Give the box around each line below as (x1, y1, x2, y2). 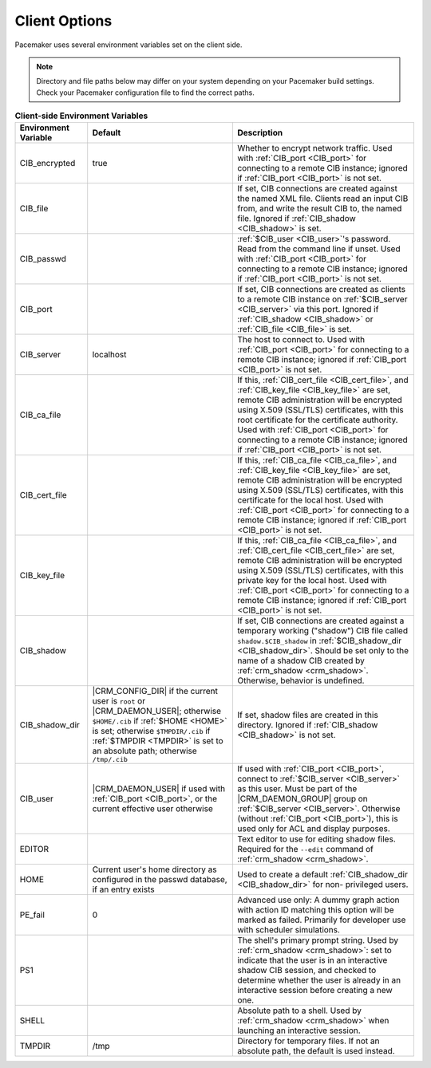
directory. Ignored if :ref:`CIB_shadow (236, 719, 378, 730)
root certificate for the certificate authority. (236, 415, 398, 426)
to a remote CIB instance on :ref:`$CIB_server (236, 294, 408, 305)
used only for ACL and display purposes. (236, 823, 390, 834)
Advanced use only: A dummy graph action (236, 894, 400, 905)
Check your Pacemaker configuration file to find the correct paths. (36, 88, 255, 97)
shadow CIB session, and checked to (236, 965, 377, 976)
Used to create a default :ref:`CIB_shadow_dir (236, 869, 409, 881)
